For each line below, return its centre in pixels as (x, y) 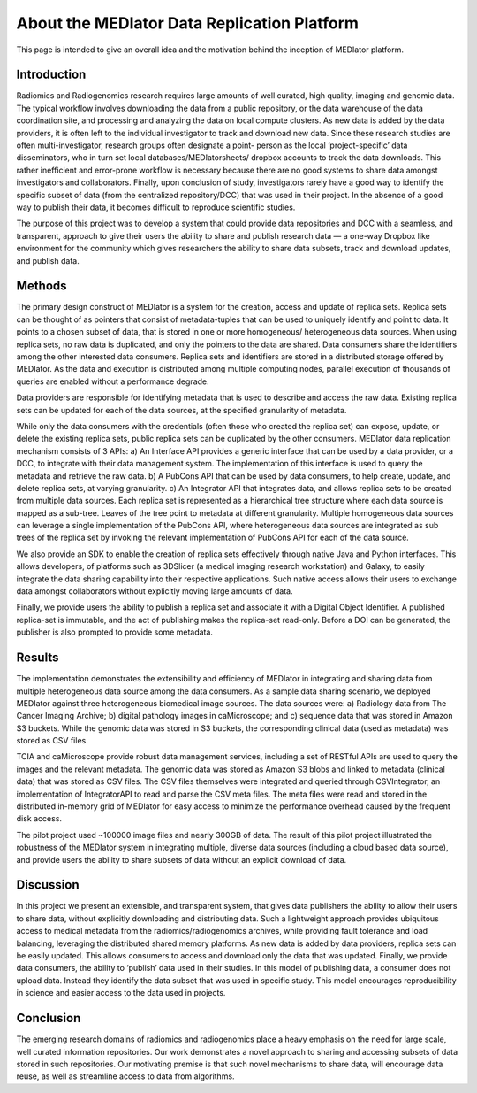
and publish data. (48, 260)
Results (38, 658)
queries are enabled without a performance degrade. (113, 381)
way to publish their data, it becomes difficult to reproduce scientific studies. (156, 207)
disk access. (39, 819)
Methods (42, 286)
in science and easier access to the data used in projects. (121, 993)
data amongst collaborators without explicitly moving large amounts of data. (155, 591)
